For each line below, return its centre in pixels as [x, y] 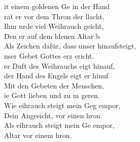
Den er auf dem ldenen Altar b [52, 36]
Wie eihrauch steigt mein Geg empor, [62, 105]
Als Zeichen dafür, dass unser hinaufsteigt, [70, 46]
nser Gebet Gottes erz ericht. [49, 55]
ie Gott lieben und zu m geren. [52, 95]
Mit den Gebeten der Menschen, [54, 85]
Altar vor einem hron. [38, 135]
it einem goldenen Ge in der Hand [57, 6]
